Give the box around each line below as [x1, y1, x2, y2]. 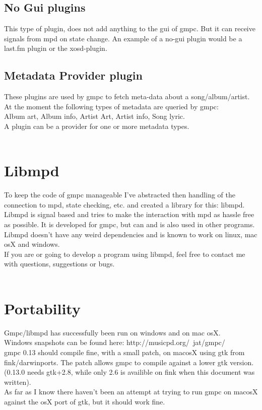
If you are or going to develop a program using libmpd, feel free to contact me [4, 248, 245, 259]
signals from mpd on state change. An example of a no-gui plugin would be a [4, 33, 242, 43]
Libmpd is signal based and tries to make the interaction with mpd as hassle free [4, 209, 254, 220]
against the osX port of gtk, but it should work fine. [4, 396, 165, 406]
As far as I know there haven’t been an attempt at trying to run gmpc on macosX [4, 386, 258, 397]
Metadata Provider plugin [4, 67, 143, 83]
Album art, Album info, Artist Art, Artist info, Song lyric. [4, 111, 185, 121]
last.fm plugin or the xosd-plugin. [4, 43, 107, 53]
